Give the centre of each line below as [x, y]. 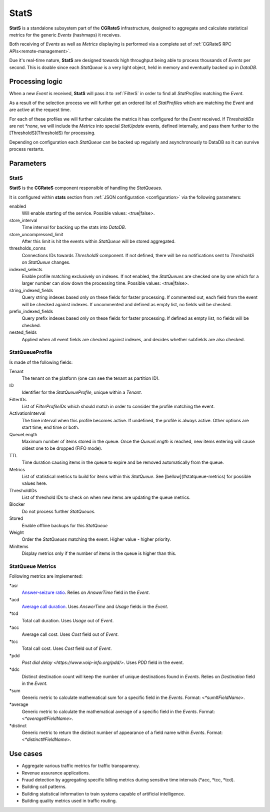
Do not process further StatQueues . [59, 511]
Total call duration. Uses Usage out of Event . [68, 620]
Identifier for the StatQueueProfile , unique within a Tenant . [82, 392]
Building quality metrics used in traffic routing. [69, 801]
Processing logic [36, 82]
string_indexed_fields [31, 290]
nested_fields [23, 332]
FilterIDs [18, 399]
